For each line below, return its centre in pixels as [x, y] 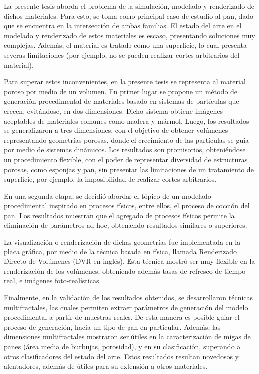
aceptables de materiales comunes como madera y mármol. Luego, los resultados [127, 120]
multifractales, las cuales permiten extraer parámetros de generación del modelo [126, 307]
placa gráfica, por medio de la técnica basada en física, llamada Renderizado [121, 251]
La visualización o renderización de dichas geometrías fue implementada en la [122, 242]
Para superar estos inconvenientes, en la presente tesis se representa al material [125, 81]
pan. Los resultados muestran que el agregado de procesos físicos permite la [119, 215]
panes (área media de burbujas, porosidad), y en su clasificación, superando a [122, 346]
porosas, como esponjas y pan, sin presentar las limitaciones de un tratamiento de [129, 169]
